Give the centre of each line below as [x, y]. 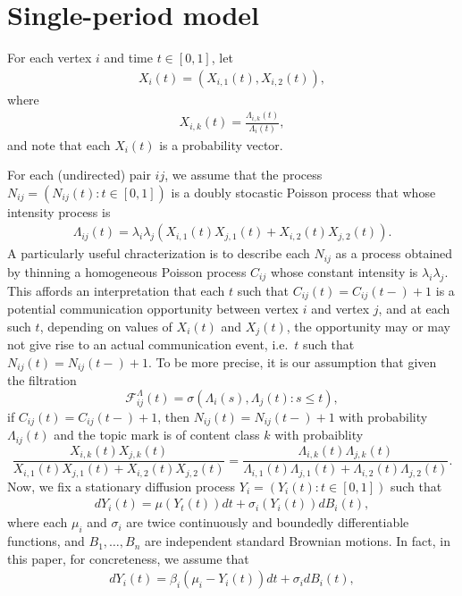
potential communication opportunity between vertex [153, 309]
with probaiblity [319, 435]
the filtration [42, 380]
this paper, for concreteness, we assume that [128, 558]
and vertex [340, 309]
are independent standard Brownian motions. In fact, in [297, 541]
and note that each [59, 144]
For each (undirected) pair [79, 175]
